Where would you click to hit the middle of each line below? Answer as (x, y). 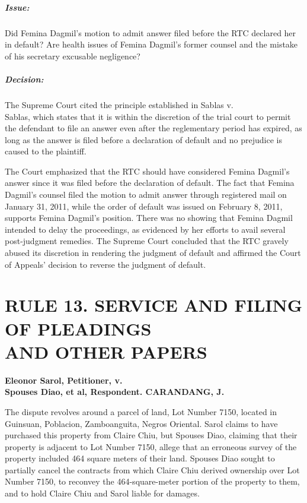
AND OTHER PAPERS (106, 351)
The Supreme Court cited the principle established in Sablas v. (119, 104)
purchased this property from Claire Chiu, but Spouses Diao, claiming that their (151, 435)
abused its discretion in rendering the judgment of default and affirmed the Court (153, 253)
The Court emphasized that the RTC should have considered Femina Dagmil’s (147, 171)
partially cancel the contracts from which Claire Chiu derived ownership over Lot (152, 469)
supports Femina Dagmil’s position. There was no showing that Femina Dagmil (149, 218)
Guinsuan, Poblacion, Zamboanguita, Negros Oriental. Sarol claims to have (141, 423)
